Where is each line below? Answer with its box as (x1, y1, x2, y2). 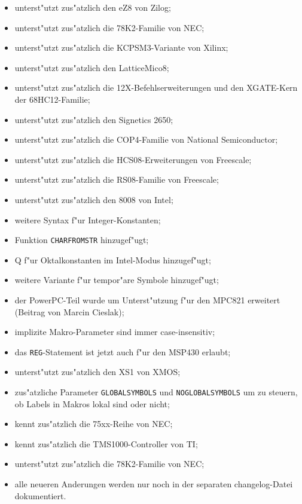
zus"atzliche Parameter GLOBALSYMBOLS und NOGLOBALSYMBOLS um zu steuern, (14, 386, 298, 398)
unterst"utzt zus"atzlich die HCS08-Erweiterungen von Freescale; (14, 153, 252, 165)
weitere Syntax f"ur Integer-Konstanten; (14, 213, 161, 226)
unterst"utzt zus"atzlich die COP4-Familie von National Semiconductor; (14, 133, 278, 146)
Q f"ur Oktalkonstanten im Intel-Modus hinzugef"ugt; (14, 253, 211, 266)
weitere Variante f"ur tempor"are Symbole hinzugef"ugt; (14, 273, 219, 286)
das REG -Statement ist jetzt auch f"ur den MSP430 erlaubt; (14, 345, 231, 358)
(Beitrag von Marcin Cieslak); (14, 305, 124, 318)
